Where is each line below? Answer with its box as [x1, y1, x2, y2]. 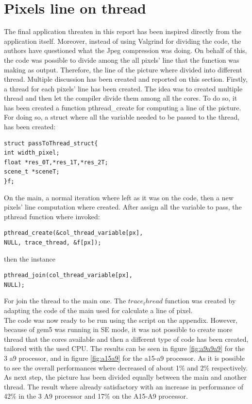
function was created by [165, 296, 236, 306]
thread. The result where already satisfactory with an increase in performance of [4, 381, 243, 391]
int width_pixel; [4, 149, 60, 157]
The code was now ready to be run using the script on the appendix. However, [4, 315, 238, 325]
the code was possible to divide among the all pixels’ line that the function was [4, 54, 239, 65]
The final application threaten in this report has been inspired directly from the [4, 26, 241, 36]
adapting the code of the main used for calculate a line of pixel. [4, 305, 193, 315]
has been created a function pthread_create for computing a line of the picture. [4, 102, 241, 112]
